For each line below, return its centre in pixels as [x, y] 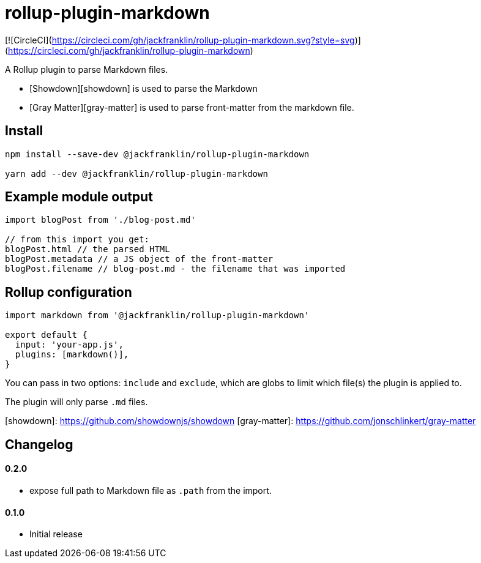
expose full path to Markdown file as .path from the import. [151, 490]
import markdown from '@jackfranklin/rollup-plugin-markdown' [157, 315]
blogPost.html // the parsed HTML [88, 249]
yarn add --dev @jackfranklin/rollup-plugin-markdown [136, 173]
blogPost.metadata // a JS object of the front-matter [139, 259]
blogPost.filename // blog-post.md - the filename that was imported [175, 269]
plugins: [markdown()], [72, 355]
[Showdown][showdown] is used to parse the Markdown [144, 88]
